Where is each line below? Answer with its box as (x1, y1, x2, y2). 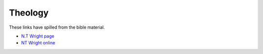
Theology (9, 7, 49, 18)
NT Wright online (21, 40, 56, 46)
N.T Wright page (21, 33, 55, 39)
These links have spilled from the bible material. (9, 24, 105, 30)
